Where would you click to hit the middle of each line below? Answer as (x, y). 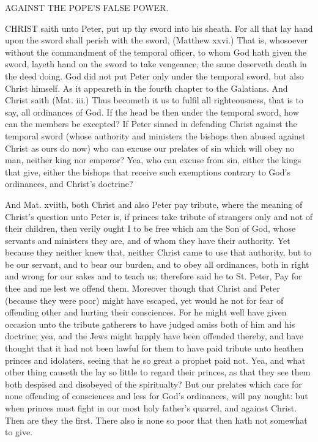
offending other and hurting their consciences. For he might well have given (146, 312)
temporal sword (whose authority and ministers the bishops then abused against (155, 135)
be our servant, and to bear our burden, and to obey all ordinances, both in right (157, 264)
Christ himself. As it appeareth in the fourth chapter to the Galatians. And (146, 88)
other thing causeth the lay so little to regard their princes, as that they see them (158, 372)
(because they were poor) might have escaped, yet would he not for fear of (144, 300)
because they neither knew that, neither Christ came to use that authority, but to (158, 252)
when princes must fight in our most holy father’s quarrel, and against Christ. (151, 408)
